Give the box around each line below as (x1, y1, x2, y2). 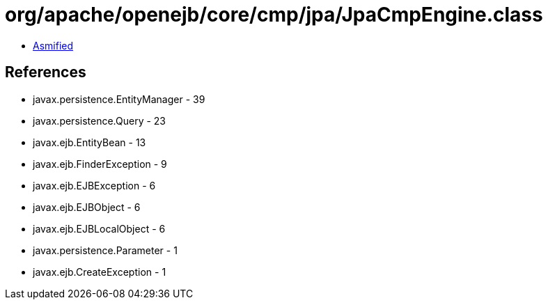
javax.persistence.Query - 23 (33, 114, 166, 127)
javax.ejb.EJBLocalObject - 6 (33, 222, 166, 235)
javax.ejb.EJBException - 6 (33, 179, 156, 191)
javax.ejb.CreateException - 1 (33, 265, 166, 278)
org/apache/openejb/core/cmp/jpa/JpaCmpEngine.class (5, 3, 543, 26)
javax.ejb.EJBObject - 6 (33, 201, 141, 213)
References (5, 63, 86, 81)
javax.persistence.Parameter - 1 (33, 244, 178, 256)
